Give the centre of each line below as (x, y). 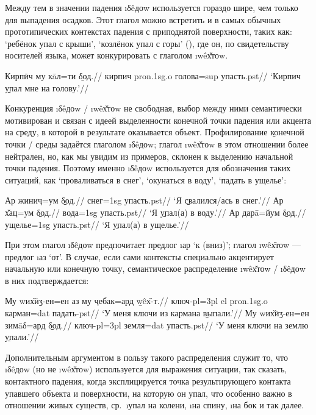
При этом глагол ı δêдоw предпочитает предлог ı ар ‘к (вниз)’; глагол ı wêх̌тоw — (153, 245)
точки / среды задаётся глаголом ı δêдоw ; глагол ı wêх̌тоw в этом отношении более (157, 144)
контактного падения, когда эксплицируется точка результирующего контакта (148, 381)
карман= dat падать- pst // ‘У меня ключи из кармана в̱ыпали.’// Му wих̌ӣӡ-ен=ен (157, 313)
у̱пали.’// (22, 337)
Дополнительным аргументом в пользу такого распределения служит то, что (146, 357)
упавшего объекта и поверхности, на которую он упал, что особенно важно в (149, 393)
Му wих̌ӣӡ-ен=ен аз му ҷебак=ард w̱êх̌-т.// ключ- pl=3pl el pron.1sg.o (136, 301)
